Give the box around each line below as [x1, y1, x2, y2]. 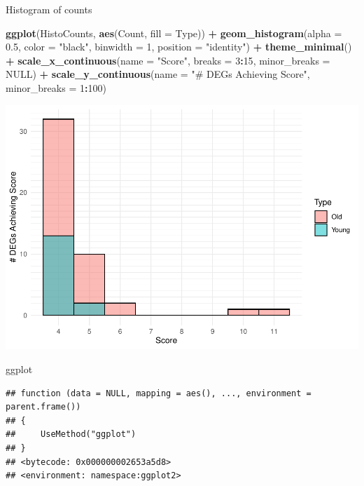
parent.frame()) [6, 402, 81, 412]
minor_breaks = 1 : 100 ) [6, 80, 106, 95]
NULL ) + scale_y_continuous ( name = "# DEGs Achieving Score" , [6, 67, 310, 81]
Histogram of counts [6, 2, 92, 16]
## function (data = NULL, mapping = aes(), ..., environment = [6, 388, 311, 398]
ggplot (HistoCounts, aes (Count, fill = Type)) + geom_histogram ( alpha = [6, 25, 342, 40]
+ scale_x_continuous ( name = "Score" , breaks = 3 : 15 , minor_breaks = [6, 53, 330, 67]
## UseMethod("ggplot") [6, 429, 136, 440]
